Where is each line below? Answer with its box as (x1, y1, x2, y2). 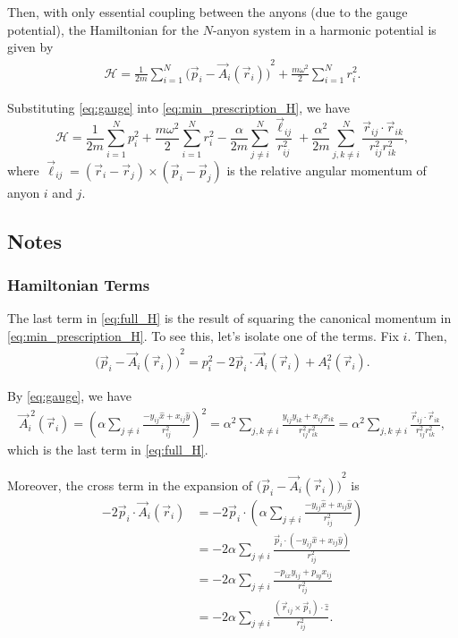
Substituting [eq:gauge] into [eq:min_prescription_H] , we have (7, 98, 350, 116)
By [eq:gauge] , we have (7, 387, 132, 405)
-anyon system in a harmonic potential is (212, 20, 437, 38)
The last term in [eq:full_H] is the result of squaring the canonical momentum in (7, 309, 452, 328)
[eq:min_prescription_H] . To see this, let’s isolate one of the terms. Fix (7, 326, 399, 345)
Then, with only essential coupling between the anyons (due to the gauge (7, 3, 408, 21)
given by (7, 38, 54, 56)
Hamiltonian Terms (7, 274, 150, 296)
